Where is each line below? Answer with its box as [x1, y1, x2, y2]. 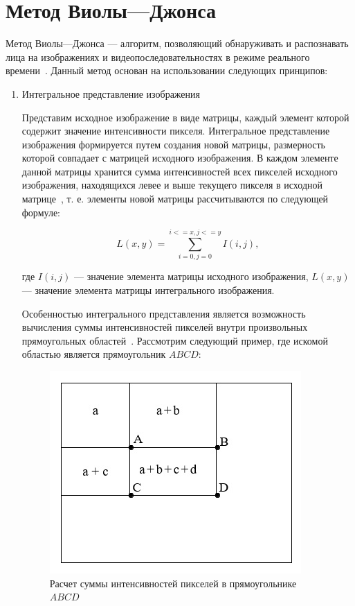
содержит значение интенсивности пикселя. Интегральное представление [21, 123, 330, 138]
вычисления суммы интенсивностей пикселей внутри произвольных [21, 320, 308, 334]
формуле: [21, 205, 60, 219]
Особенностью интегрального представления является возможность [21, 306, 306, 320]
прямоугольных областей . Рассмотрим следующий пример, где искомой [21, 333, 328, 347]
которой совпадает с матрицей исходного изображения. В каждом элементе [21, 150, 338, 165]
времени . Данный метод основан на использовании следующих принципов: [6, 63, 328, 78]
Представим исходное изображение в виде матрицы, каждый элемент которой [21, 110, 349, 124]
